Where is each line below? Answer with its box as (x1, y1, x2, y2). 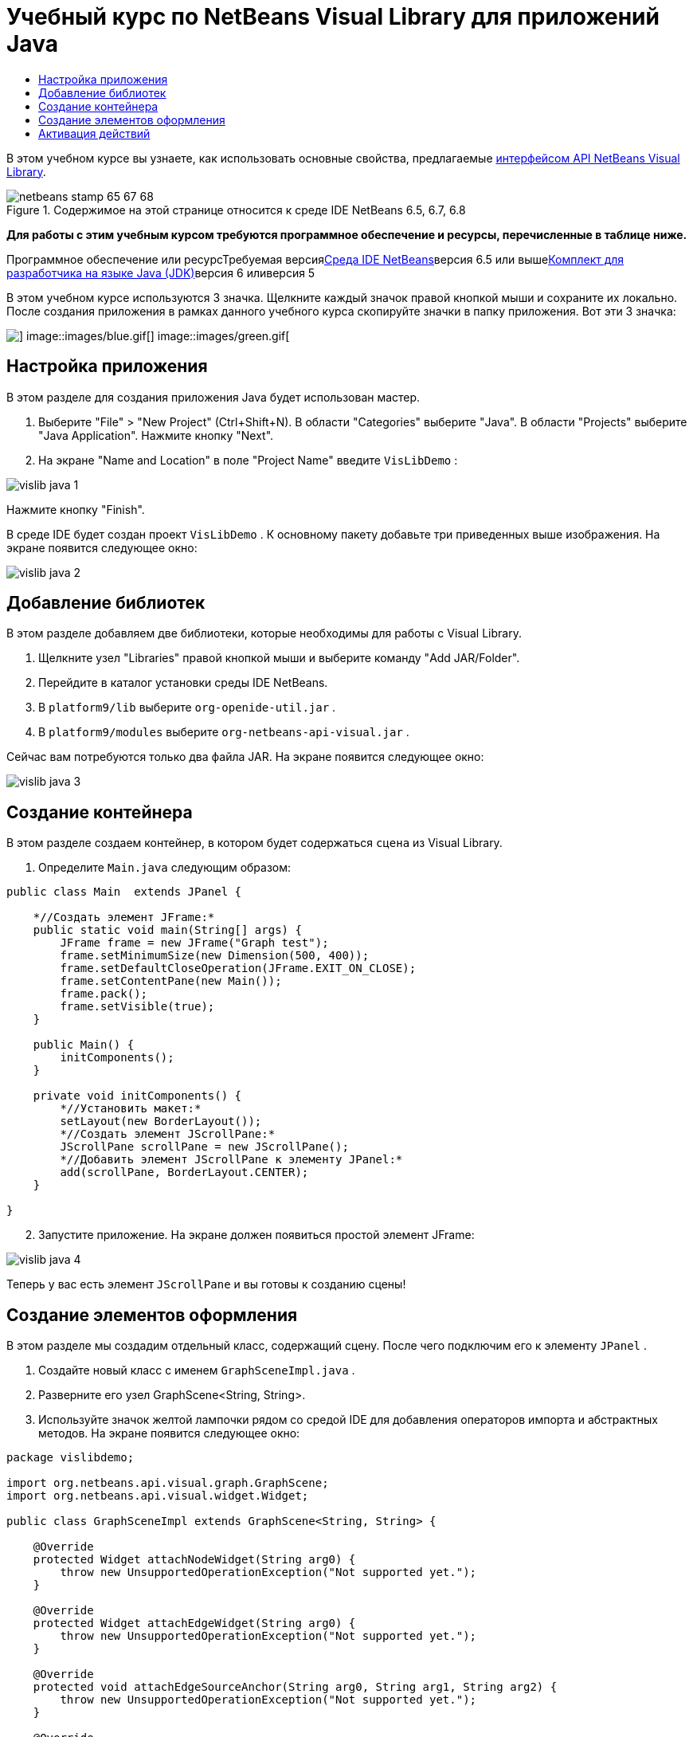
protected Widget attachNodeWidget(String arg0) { (33, 1553, 356, 1566)
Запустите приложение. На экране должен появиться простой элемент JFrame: (38, 1228, 475, 1242)
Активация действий (38, 126, 151, 140)
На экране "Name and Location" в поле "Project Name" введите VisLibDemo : (38, 453, 458, 467)
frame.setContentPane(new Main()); (60, 974, 282, 988)
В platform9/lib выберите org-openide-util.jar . (38, 700, 336, 715)
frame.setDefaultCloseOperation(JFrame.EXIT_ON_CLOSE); (60, 962, 417, 975)
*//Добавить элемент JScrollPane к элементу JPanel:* (60, 1153, 403, 1166)
